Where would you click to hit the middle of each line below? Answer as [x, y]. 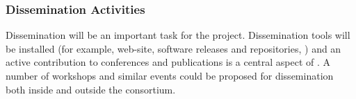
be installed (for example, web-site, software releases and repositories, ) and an [173, 48]
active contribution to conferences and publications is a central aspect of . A [168, 62]
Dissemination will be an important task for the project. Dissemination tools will [178, 35]
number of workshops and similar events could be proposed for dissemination [170, 75]
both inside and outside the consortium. [91, 89]
